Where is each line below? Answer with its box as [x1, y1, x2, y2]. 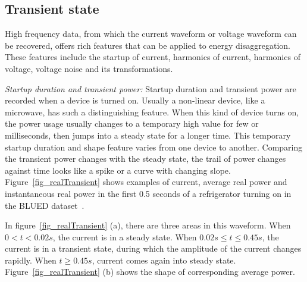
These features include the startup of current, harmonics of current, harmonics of [5, 51, 300, 63]
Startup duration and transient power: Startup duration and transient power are [5, 82, 297, 95]
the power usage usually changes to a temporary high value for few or [5, 117, 259, 130]
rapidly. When [5, 253, 57, 266]
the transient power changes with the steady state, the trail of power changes [5, 152, 286, 165]
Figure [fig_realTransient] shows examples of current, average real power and [5, 176, 287, 188]
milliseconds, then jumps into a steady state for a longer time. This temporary [5, 129, 291, 141]
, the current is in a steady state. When [52, 230, 197, 243]
